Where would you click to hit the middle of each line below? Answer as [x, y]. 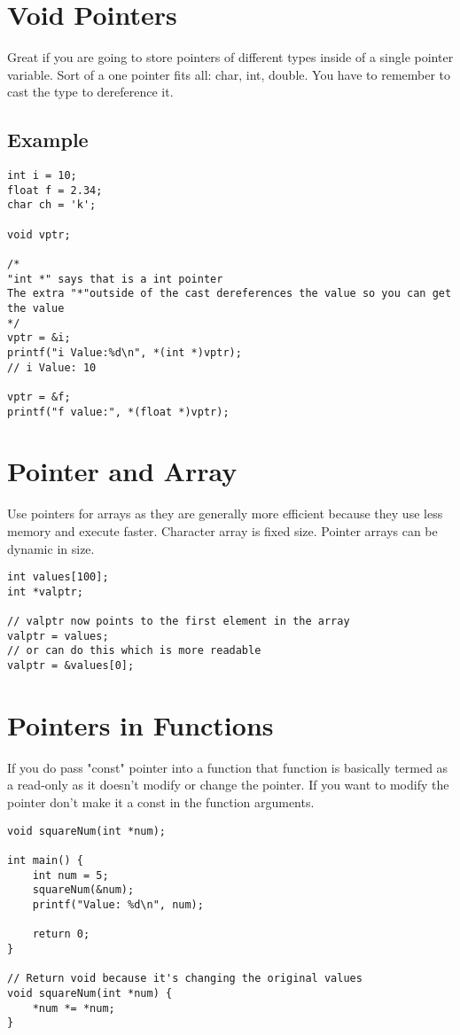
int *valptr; [45, 591]
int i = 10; [42, 176]
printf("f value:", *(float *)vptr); [118, 412]
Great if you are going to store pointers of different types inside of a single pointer [230, 57]
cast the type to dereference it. [90, 92]
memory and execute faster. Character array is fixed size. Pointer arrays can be [222, 530]
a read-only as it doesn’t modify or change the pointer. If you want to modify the [228, 785]
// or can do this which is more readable [134, 651]
